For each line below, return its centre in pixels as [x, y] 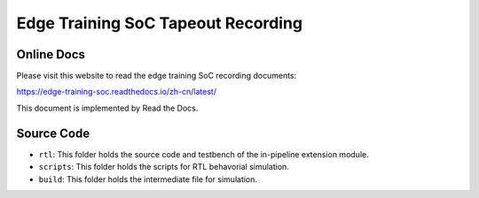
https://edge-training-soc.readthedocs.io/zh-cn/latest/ [117, 92]
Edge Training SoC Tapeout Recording [160, 23]
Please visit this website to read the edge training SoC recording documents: [157, 76]
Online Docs [51, 54]
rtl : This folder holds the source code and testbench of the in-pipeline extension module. [204, 154]
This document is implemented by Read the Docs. [107, 108]
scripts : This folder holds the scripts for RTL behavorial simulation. [164, 167]
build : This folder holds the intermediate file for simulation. [148, 179]
